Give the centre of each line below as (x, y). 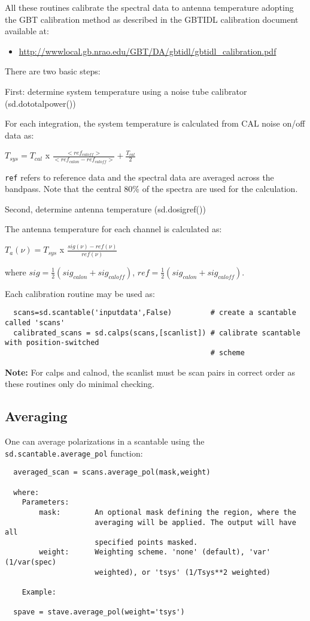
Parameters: (45, 502)
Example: (39, 592)
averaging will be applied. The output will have (195, 522)
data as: (19, 135)
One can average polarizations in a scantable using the (105, 441)
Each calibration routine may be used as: (80, 293)
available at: (27, 31)
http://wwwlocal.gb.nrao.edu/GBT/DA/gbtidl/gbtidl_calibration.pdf (148, 51)
